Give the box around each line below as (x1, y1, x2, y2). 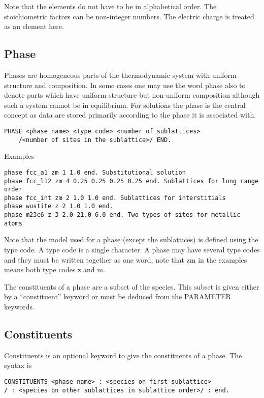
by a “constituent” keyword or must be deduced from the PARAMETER (4, 291, 231, 302)
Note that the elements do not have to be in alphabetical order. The (4, 1, 217, 11)
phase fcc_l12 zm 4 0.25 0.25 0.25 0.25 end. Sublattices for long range (4, 177, 259, 185)
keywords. (4, 301, 35, 312)
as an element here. (4, 21, 64, 32)
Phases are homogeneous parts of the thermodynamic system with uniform (4, 69, 237, 80)
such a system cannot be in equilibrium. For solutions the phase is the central (4, 99, 246, 110)
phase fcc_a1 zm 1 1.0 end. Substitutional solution (4, 168, 186, 176)
